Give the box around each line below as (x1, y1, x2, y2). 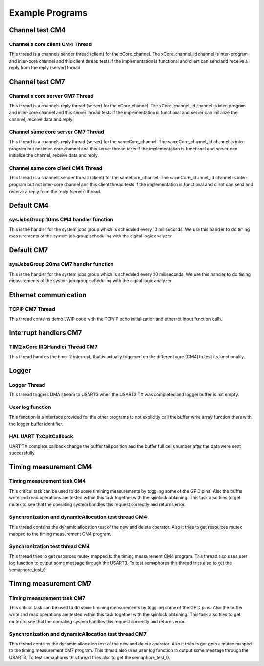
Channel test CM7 (9, 77, 65, 86)
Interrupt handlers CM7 (9, 328, 82, 337)
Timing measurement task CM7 (9, 594, 86, 601)
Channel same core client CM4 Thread (9, 164, 103, 171)
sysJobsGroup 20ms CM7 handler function (9, 261, 114, 268)
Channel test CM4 (9, 26, 66, 34)
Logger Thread (9, 382, 45, 388)
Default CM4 (9, 201, 49, 210)
